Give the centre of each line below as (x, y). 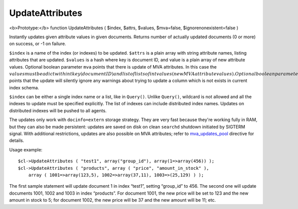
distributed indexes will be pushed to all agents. (58, 110)
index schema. (24, 87)
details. (17, 140)
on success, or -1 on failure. (38, 44)
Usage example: (26, 149)
